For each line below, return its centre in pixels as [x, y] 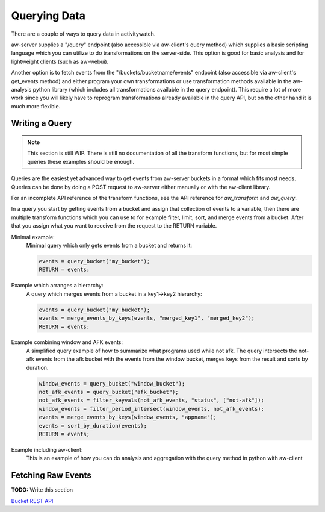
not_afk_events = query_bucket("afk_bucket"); [109, 392]
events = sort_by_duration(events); [93, 426]
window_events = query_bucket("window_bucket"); [112, 383]
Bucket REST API [32, 501]
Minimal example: [33, 237]
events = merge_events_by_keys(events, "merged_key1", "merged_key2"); [147, 318]
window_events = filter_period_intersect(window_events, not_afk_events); [152, 409]
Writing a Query [42, 123]
